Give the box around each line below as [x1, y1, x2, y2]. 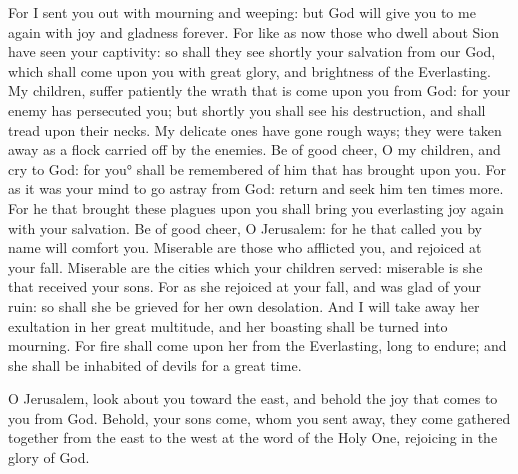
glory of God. [8, 447, 90, 468]
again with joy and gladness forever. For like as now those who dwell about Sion [8, 21, 500, 42]
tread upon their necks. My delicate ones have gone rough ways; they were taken [8, 119, 502, 140]
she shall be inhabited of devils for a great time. [8, 354, 302, 375]
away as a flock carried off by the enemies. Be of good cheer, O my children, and [8, 139, 501, 160]
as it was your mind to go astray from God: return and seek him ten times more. [8, 178, 504, 199]
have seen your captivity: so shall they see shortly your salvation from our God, [8, 41, 496, 62]
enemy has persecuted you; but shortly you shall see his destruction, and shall [8, 99, 486, 120]
